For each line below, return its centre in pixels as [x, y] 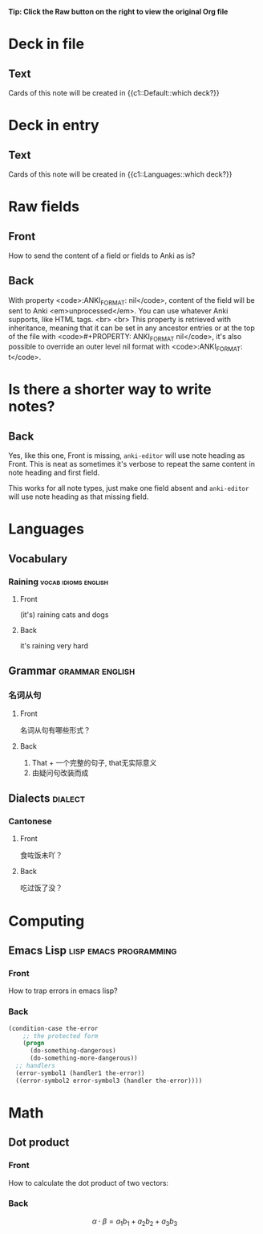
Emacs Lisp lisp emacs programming [93, 951]
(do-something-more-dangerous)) [83, 1058]
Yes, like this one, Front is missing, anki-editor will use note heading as [127, 456]
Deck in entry [54, 126]
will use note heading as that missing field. [79, 496]
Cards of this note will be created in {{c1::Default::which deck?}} [114, 93]
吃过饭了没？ [41, 888]
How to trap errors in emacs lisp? [63, 991]
